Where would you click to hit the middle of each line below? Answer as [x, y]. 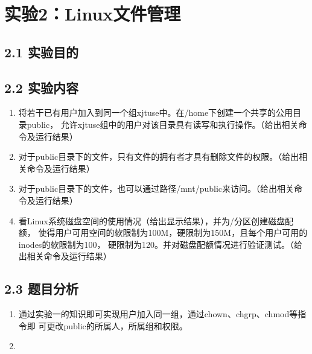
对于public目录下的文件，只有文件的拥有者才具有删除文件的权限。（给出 [159, 156]
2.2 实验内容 [41, 87]
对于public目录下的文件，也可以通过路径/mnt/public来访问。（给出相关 [156, 188]
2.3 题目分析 [41, 289]
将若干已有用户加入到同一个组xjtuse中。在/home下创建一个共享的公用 [156, 112]
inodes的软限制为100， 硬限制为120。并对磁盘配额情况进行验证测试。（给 [161, 244]
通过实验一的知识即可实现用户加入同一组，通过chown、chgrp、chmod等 [158, 314]
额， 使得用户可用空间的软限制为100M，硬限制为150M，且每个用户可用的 [163, 232]
